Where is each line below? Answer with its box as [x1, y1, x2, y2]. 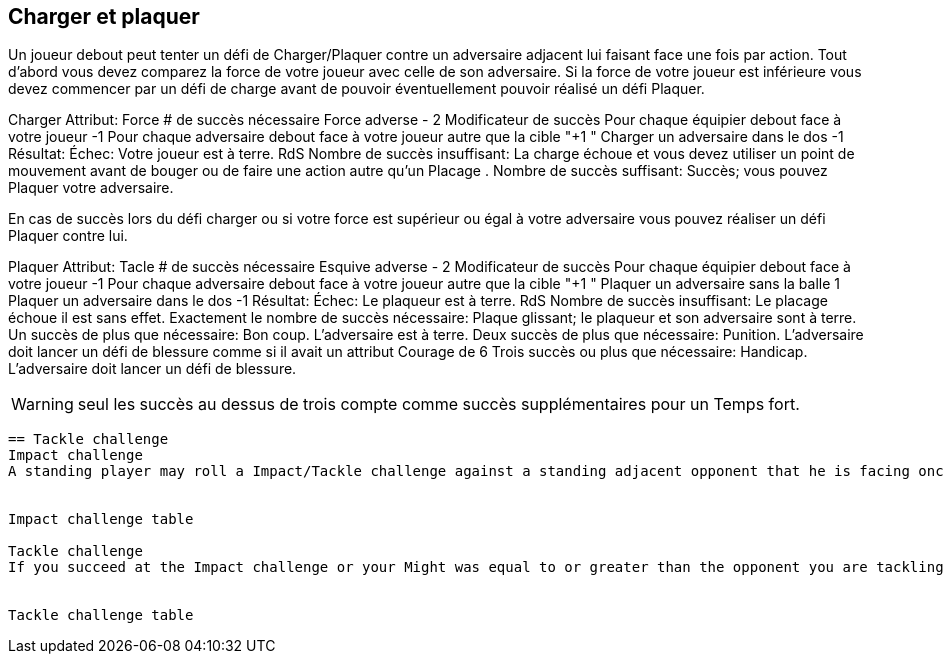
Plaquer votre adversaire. [8, 179, 174, 197]
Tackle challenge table [8, 607, 194, 624]
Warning [11, 394, 74, 415]
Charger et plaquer [8, 4, 200, 29]
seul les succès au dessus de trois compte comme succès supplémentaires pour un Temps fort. [77, 394, 800, 415]
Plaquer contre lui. [8, 227, 128, 245]
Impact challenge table [8, 511, 194, 528]
